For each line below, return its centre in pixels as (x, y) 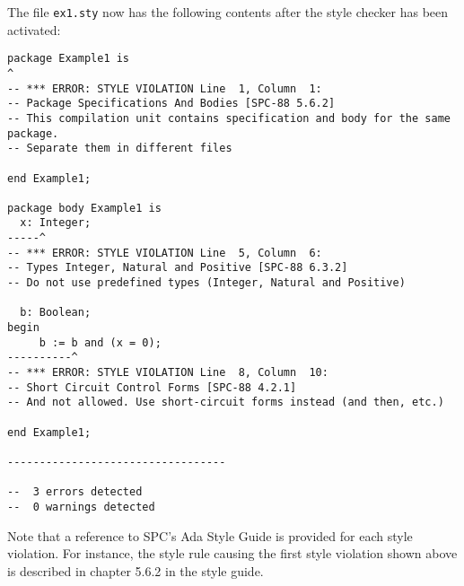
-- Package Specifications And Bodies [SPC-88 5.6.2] (171, 104)
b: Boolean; (56, 313)
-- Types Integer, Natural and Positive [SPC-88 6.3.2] (178, 268)
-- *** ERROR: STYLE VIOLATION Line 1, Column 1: (165, 88)
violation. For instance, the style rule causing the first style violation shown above (232, 553)
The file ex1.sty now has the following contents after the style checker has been (228, 12)
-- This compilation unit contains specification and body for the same (229, 118)
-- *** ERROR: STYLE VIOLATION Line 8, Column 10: (168, 373)
